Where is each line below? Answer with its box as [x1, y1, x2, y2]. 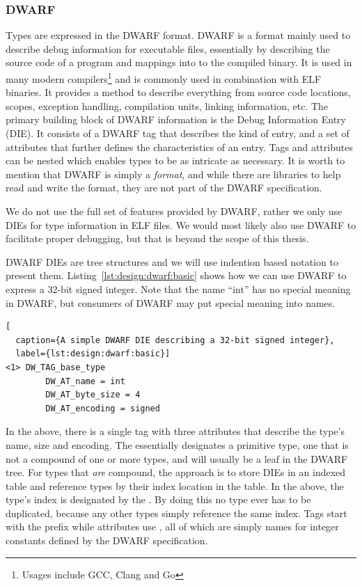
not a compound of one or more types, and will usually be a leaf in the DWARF [6, 451, 348, 466]
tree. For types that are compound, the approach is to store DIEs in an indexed [6, 465, 346, 480]
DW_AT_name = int [45, 376, 125, 386]
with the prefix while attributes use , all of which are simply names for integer [6, 519, 339, 534]
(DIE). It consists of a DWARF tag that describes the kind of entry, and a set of [6, 126, 349, 141]
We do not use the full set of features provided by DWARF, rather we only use [6, 204, 343, 218]
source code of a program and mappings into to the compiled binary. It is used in [6, 55, 352, 70]
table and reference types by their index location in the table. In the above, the [6, 478, 344, 493]
